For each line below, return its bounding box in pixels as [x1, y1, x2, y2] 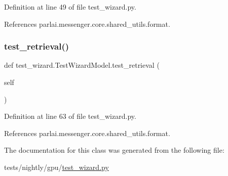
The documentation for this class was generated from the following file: [4, 145, 224, 155]
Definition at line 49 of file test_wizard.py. [4, 2, 136, 12]
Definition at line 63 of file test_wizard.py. [4, 111, 136, 121]
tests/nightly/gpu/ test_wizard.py [4, 161, 109, 172]
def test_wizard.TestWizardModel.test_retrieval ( [4, 60, 160, 70]
